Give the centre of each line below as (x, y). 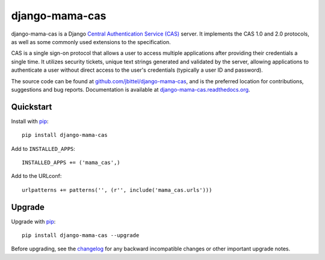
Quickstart (32, 106)
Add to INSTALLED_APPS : (43, 148)
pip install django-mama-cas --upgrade (81, 236)
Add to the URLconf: (36, 176)
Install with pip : (30, 121)
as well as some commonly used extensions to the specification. (91, 42)
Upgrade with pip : (33, 221)
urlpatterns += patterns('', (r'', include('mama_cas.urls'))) (117, 190)
